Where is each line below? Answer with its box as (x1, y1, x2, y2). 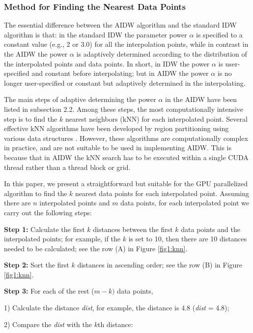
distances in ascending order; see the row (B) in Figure (77, 260, 243, 270)
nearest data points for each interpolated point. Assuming (75, 188, 249, 198)
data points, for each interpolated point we (120, 198, 250, 208)
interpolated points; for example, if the (4, 233, 121, 244)
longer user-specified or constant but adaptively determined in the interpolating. (4, 77, 246, 88)
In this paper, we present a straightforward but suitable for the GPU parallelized (4, 178, 248, 189)
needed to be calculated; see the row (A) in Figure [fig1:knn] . (4, 243, 188, 253)
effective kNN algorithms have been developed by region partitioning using (4, 123, 229, 133)
